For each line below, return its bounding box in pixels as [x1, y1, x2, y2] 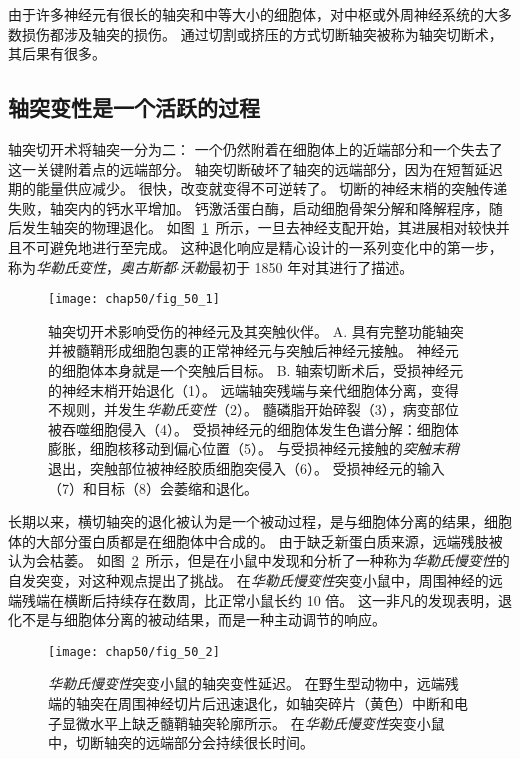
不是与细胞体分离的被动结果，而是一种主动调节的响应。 [21, 609, 386, 630]
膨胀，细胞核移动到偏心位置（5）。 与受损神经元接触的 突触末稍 [48, 438, 459, 459]
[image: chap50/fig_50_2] [48, 644, 220, 659]
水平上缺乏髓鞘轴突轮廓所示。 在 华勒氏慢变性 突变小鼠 [89, 712, 445, 733]
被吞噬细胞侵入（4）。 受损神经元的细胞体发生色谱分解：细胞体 [48, 418, 459, 439]
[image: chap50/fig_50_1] [48, 292, 220, 307]
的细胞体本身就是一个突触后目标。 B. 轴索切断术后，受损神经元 [48, 359, 464, 380]
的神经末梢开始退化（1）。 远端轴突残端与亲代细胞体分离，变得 [48, 379, 459, 400]
